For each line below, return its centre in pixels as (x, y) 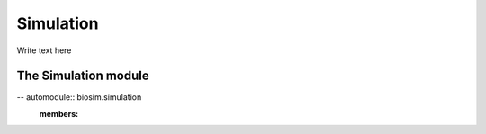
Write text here (44, 50)
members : (59, 113)
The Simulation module (83, 76)
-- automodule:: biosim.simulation (79, 97)
